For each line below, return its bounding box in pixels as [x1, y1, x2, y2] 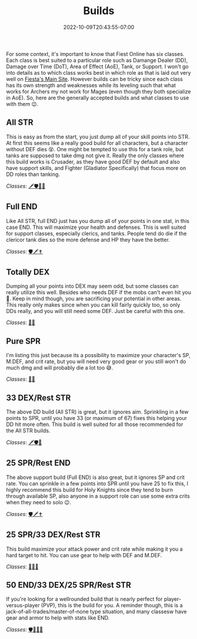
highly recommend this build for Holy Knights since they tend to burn [6, 486, 173, 493]
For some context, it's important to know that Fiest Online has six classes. [6, 50, 185, 57]
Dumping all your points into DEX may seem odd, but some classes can [6, 282, 179, 289]
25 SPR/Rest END [6, 458, 71, 468]
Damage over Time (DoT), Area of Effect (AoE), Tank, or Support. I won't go [6, 63, 189, 70]
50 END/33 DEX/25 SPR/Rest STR [6, 580, 131, 590]
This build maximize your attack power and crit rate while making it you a [6, 545, 183, 553]
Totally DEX [6, 267, 50, 277]
